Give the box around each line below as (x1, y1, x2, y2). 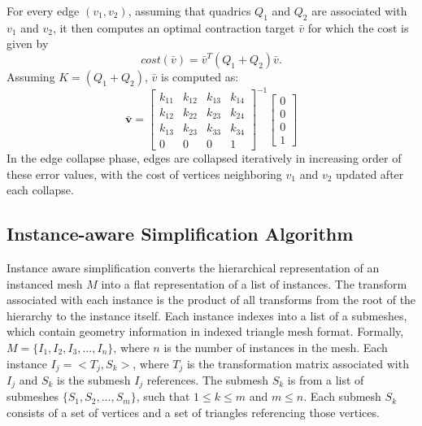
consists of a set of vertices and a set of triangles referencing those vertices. (7, 404, 380, 421)
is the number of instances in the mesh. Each (163, 338, 388, 355)
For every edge (7, 2, 80, 19)
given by (7, 35, 49, 52)
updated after (336, 165, 404, 182)
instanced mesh (7, 275, 83, 292)
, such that (136, 388, 190, 405)
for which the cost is (307, 19, 409, 36)
